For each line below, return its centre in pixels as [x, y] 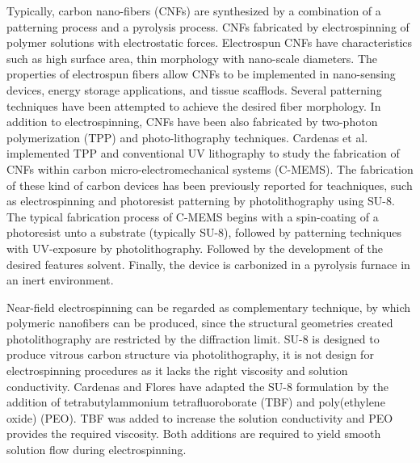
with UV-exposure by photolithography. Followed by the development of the [195, 248]
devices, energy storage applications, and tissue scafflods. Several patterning [194, 89]
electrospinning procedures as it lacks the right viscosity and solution [177, 370]
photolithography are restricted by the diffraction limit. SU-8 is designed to [193, 338]
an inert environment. [60, 280]
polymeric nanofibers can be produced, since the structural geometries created [200, 323]
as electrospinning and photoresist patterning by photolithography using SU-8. [201, 201]
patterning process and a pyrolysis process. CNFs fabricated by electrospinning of [208, 26]
